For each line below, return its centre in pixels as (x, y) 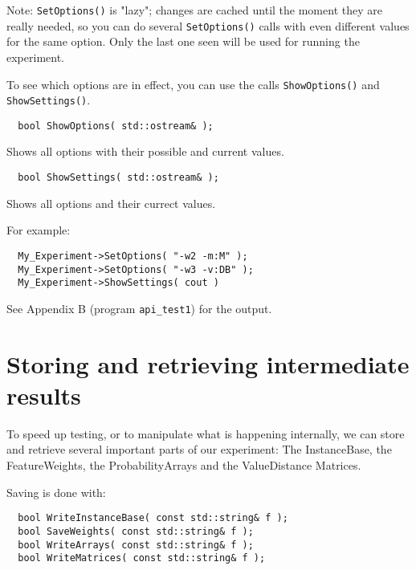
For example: (39, 230)
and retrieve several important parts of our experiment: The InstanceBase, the (199, 449)
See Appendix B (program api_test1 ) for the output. (139, 308)
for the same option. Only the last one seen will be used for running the (183, 41)
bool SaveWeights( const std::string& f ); (136, 531)
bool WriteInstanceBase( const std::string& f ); (153, 518)
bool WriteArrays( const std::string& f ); (136, 545)
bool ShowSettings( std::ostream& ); (118, 178)
